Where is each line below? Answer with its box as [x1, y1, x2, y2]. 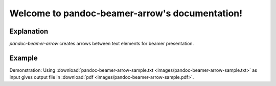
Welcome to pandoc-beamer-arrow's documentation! [9, 8, 243, 19]
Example [9, 53, 38, 62]
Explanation [9, 27, 49, 36]
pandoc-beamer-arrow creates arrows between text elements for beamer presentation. [9, 41, 194, 47]
